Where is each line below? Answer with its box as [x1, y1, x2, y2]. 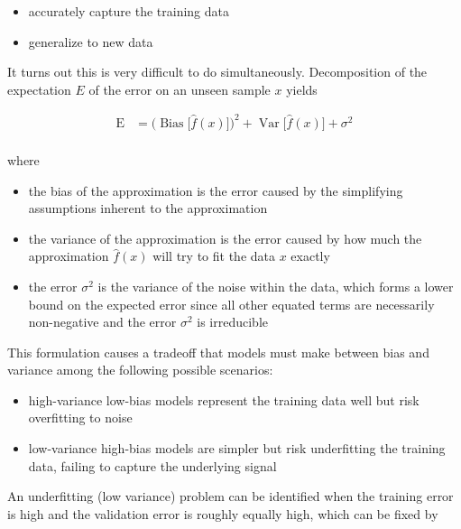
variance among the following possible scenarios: [7, 360, 273, 379]
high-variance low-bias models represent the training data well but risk [28, 390, 420, 409]
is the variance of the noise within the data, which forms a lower [97, 276, 454, 295]
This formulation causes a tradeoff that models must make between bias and [7, 342, 429, 361]
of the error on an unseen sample [88, 79, 271, 98]
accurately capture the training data [28, 2, 229, 20]
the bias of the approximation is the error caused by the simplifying [28, 181, 403, 200]
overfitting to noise [28, 408, 133, 427]
